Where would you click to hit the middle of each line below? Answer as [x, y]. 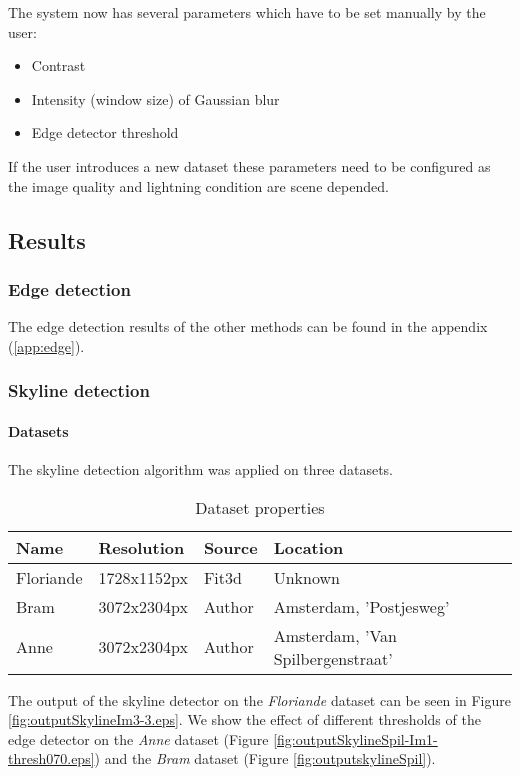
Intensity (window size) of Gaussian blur [155, 98]
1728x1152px [143, 577]
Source [230, 547]
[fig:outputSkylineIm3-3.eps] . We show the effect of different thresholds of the [244, 719]
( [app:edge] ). [46, 345]
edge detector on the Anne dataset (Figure [138, 738]
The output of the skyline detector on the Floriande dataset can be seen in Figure [259, 699]
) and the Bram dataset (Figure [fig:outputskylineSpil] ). [265, 758]
